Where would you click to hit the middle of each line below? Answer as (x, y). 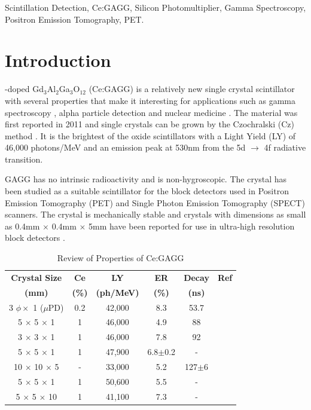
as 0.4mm (22, 226)
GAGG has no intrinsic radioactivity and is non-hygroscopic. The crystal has (146, 179)
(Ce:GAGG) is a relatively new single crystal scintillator (192, 89)
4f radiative (285, 147)
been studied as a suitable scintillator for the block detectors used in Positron (147, 191)
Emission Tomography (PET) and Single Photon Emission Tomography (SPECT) (155, 202)
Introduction (58, 60)
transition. (24, 159)
